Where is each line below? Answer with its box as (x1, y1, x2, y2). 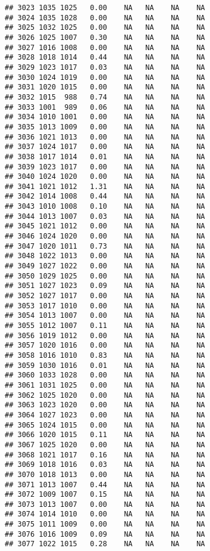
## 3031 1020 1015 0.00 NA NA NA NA (5, 83, 205, 92)
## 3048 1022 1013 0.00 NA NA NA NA (5, 252, 205, 261)
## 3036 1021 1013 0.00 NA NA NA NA (5, 132, 205, 141)
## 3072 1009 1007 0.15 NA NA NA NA (5, 490, 205, 499)
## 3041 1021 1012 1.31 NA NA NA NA (5, 182, 205, 191)
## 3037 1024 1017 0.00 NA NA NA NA (5, 143, 205, 151)
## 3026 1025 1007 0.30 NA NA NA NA (5, 33, 205, 42)
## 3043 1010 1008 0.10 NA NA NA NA (5, 202, 205, 211)
